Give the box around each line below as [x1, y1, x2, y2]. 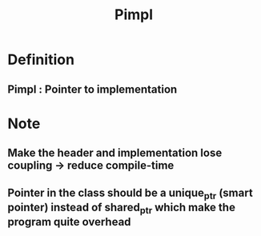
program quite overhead [7, 214, 131, 229]
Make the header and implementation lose [7, 146, 223, 160]
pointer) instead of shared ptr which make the [7, 200, 235, 216]
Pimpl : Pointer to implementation [7, 82, 178, 96]
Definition [7, 50, 75, 69]
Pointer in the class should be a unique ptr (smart [7, 186, 253, 202]
